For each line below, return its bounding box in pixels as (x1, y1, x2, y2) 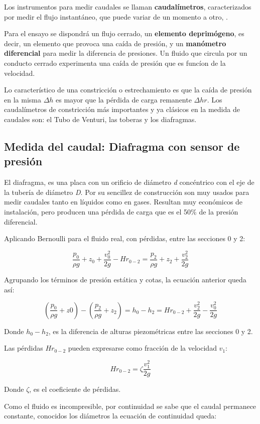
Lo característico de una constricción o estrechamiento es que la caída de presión (4, 84, 252, 95)
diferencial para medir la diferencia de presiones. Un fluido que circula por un (4, 48, 247, 58)
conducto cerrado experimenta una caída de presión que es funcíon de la (4, 57, 226, 68)
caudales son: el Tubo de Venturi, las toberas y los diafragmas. (4, 114, 197, 124)
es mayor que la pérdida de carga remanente (56, 94, 192, 104)
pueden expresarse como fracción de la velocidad (68, 343, 217, 353)
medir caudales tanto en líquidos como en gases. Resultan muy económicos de (4, 196, 243, 207)
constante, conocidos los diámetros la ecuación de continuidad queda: (4, 410, 217, 421)
